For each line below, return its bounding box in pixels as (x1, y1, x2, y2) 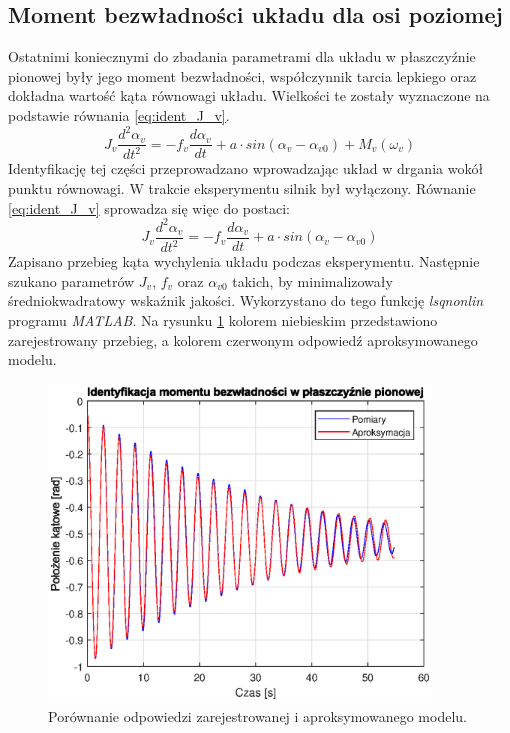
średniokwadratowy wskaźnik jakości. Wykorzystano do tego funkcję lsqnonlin (8, 290, 484, 311)
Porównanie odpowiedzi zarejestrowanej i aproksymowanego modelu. (48, 705, 467, 726)
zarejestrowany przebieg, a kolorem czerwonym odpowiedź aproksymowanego (8, 329, 478, 350)
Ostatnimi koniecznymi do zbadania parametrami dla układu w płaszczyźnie (8, 46, 476, 67)
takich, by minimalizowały (232, 270, 393, 291)
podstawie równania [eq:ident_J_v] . (8, 104, 230, 125)
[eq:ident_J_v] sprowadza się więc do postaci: (8, 197, 291, 218)
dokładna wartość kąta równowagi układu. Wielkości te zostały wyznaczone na (8, 85, 490, 106)
